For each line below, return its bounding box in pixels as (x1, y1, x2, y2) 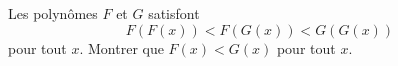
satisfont (148, 3, 200, 23)
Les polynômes (8, 3, 98, 23)
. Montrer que (79, 37, 164, 58)
